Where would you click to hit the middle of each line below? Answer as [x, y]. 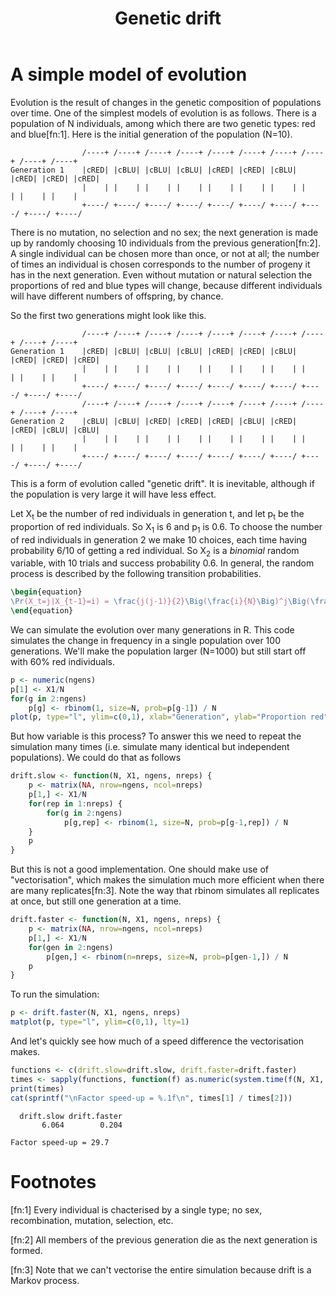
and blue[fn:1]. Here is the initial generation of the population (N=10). [151, 134]
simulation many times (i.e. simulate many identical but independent [150, 747]
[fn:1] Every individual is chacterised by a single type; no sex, [136, 1209]
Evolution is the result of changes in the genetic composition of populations [166, 102]
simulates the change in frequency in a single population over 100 [145, 640]
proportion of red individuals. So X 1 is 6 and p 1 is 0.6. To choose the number [166, 527]
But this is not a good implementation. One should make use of [139, 869]
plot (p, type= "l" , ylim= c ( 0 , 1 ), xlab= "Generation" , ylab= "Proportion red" [169, 717]
